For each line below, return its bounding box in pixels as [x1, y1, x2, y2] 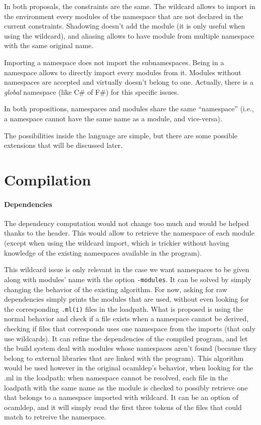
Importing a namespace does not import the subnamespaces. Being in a [4, 57, 224, 67]
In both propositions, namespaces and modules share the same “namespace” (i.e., [4, 103, 254, 114]
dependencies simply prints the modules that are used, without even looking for [4, 294, 249, 304]
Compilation [4, 169, 91, 189]
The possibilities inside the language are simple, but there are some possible [4, 130, 238, 140]
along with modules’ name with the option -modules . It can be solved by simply [4, 274, 251, 284]
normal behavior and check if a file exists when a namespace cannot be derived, [4, 313, 248, 324]
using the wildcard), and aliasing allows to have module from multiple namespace [4, 30, 254, 41]
